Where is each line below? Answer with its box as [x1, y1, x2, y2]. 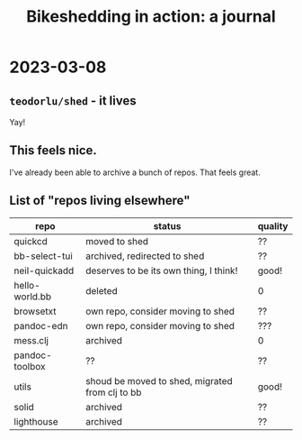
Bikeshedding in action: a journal [26, 6, 276, 27]
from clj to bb [84, 386, 142, 399]
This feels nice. [9, 142, 97, 159]
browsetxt [13, 305, 57, 317]
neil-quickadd [13, 264, 75, 277]
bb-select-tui [13, 250, 74, 262]
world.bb [13, 290, 52, 303]
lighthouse [13, 415, 58, 427]
